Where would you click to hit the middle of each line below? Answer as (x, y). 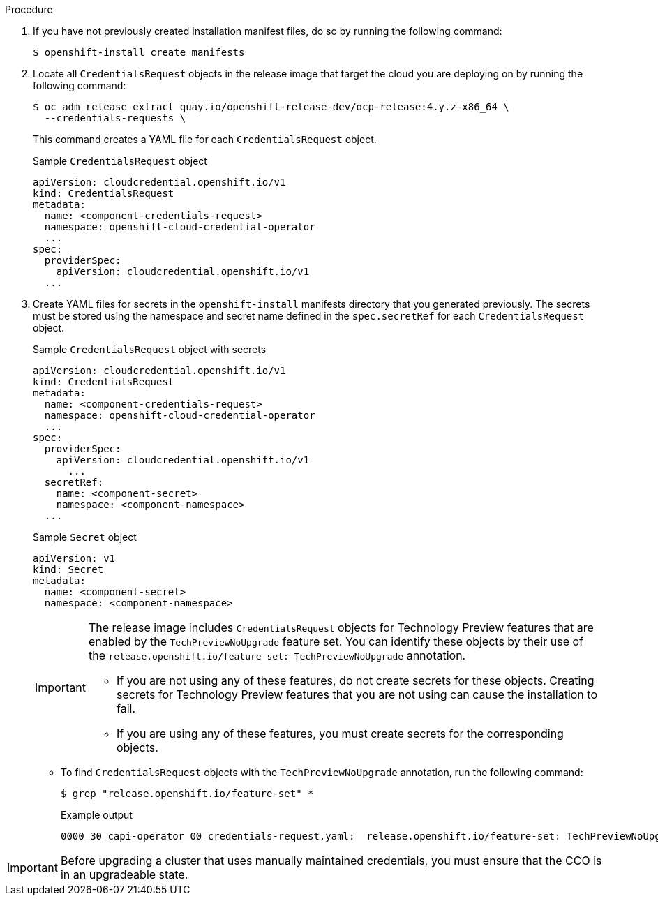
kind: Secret (68, 569)
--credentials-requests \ (115, 118)
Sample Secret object (85, 537)
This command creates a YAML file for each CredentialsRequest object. (205, 139)
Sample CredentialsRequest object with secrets (150, 349)
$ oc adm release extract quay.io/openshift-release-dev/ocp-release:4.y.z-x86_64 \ (271, 107)
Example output (97, 815)
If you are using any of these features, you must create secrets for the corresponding (340, 734)
